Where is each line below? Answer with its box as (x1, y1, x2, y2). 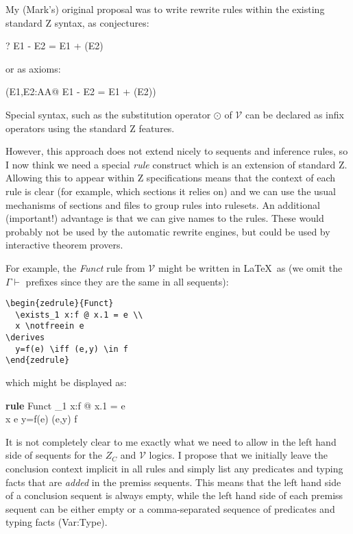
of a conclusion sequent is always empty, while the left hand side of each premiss (5, 488, 343, 503)
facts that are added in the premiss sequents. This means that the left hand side (5, 474, 341, 489)
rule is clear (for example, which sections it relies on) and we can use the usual (5, 183, 337, 198)
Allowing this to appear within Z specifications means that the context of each (5, 170, 335, 185)
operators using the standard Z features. (5, 120, 175, 135)
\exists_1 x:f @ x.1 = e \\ (15, 309, 143, 320)
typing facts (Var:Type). (5, 515, 108, 529)
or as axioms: (5, 61, 61, 75)
